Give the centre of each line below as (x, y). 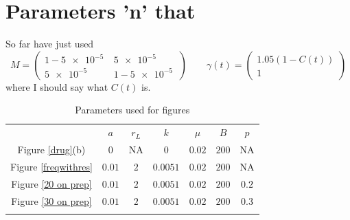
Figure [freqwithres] (51, 166)
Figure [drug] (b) (51, 149)
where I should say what (57, 86)
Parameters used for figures (132, 110)
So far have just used (50, 44)
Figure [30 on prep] (51, 200)
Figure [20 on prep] (51, 183)
